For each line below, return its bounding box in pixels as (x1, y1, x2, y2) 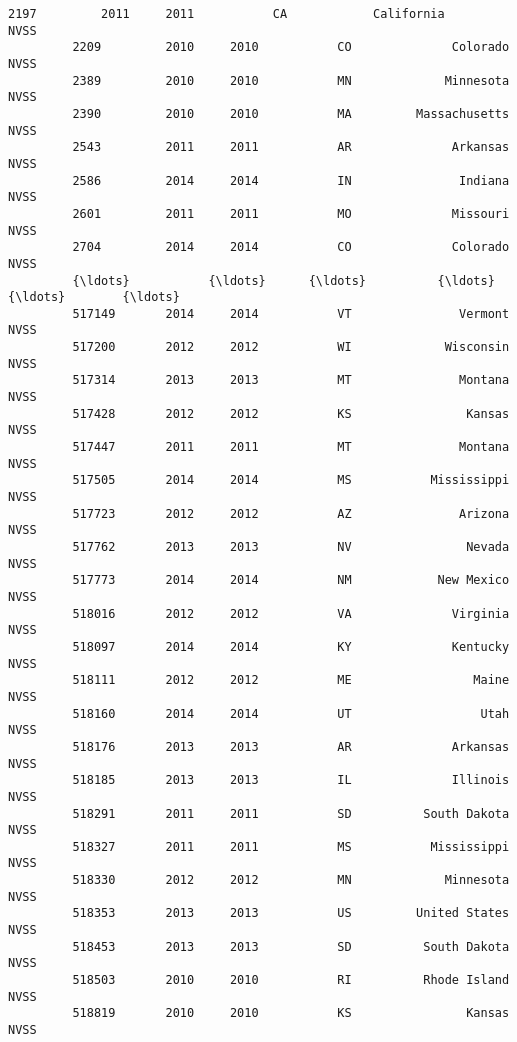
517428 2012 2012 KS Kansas (72, 406, 510, 421)
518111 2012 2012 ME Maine (72, 673, 510, 688)
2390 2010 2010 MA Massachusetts (72, 106, 510, 121)
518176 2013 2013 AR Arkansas (72, 739, 510, 754)
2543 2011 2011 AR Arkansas (72, 140, 510, 155)
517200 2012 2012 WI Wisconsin (72, 340, 510, 355)
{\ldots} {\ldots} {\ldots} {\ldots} (72, 273, 495, 288)
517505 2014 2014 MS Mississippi (72, 473, 510, 488)
